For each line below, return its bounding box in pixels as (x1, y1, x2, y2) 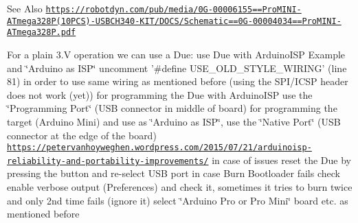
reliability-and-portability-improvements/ (7, 156, 209, 166)
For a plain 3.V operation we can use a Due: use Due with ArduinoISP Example (7, 47, 346, 61)
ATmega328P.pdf (7, 27, 76, 38)
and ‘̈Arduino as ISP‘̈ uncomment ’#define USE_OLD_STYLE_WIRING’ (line (7, 60, 347, 75)
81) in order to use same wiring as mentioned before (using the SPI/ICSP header (7, 74, 348, 89)
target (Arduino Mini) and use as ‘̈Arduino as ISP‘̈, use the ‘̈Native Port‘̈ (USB (7, 114, 341, 128)
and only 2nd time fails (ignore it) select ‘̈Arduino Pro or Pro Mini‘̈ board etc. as (7, 193, 348, 207)
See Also (7, 1, 43, 15)
